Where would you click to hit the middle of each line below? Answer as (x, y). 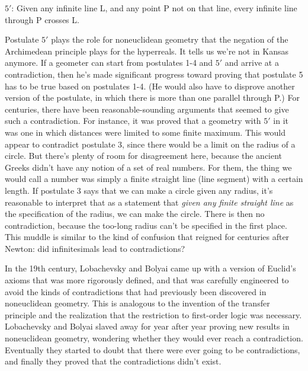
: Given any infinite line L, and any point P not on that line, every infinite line (154, 8)
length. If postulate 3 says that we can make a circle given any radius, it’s (139, 190)
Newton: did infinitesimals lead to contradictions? (95, 248)
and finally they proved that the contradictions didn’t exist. (113, 361)
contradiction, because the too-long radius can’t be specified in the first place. (146, 225)
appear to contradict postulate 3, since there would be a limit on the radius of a (150, 144)
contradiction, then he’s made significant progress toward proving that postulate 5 (154, 74)
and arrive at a (252, 63)
